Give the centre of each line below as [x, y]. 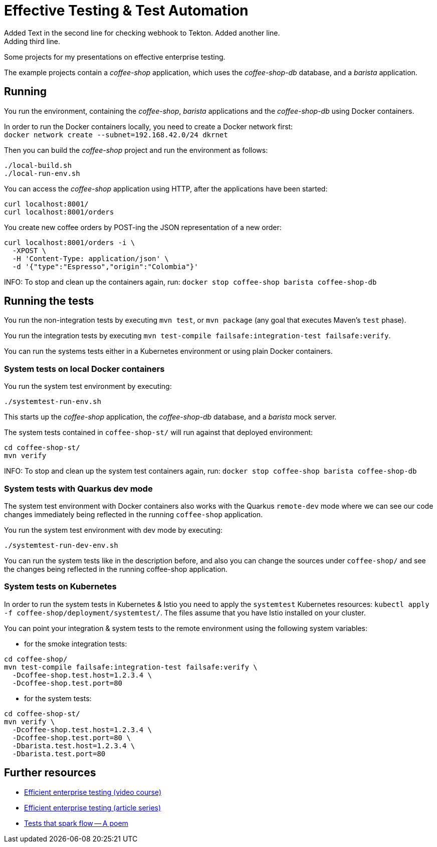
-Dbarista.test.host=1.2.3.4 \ [74, 746]
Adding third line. [32, 41]
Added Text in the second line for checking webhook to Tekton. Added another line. [142, 33]
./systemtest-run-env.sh [53, 402]
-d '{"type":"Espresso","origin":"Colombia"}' [105, 266]
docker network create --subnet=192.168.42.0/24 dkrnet [116, 135]
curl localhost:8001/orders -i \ [70, 242]
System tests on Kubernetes [60, 587]
